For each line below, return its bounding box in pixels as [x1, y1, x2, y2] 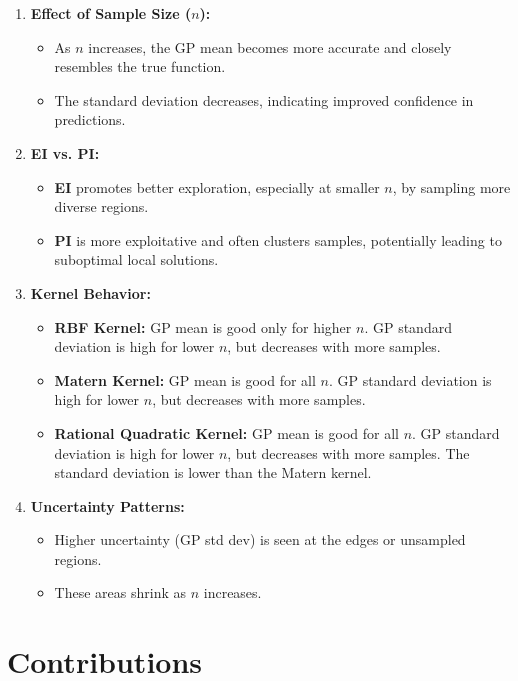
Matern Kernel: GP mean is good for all [54, 369, 316, 390]
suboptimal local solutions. [54, 249, 219, 270]
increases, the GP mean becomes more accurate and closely [88, 36, 452, 57]
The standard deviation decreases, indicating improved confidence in [54, 89, 474, 110]
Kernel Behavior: [30, 282, 151, 303]
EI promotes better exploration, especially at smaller [54, 176, 380, 197]
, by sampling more [392, 176, 511, 197]
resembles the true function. [54, 56, 226, 77]
